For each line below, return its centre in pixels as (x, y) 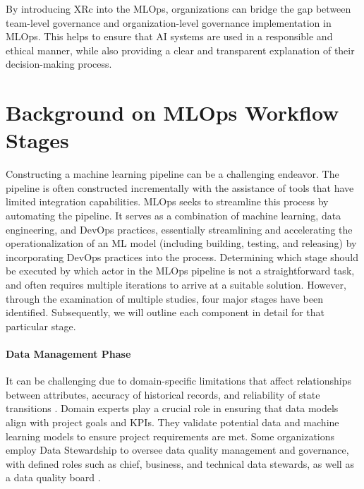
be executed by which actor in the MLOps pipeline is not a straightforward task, (180, 271)
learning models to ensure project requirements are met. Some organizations (170, 436)
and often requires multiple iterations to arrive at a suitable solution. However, (176, 285)
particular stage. (41, 326)
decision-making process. (59, 64)
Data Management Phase (68, 354)
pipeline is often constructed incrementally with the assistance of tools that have (180, 187)
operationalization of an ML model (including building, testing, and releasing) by (181, 243)
